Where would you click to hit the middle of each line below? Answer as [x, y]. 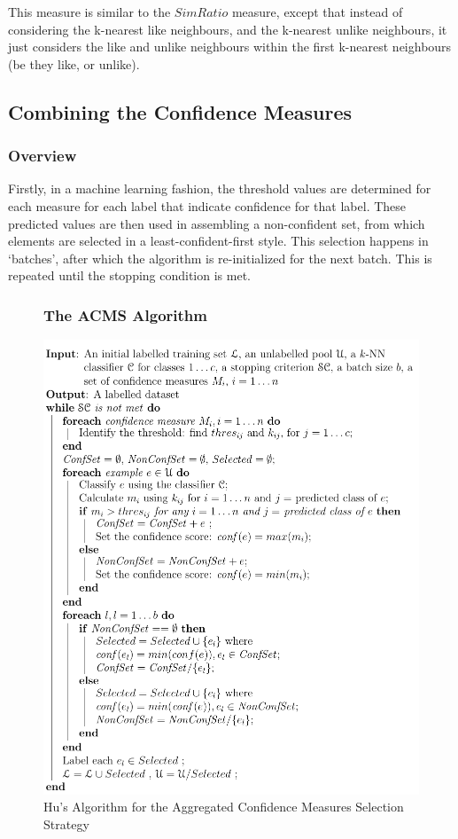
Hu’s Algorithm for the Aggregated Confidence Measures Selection [224, 807]
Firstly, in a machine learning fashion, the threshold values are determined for [220, 188]
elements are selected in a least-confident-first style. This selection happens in [218, 241]
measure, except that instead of [317, 12]
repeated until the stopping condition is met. [129, 275]
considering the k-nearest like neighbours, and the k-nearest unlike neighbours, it [228, 29]
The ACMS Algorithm [125, 314]
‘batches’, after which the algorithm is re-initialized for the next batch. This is [220, 258]
